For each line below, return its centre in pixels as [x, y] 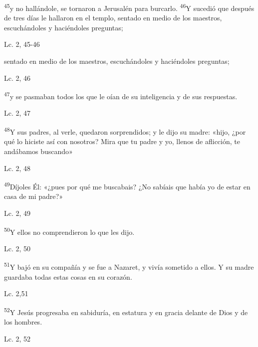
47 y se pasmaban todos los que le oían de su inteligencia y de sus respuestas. [121, 95]
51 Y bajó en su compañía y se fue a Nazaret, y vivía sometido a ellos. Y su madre [129, 266]
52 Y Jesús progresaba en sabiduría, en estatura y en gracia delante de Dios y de [126, 311]
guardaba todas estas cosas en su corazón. [68, 276]
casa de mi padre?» [33, 196]
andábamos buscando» [38, 151]
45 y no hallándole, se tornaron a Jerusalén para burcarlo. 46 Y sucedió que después [129, 7]
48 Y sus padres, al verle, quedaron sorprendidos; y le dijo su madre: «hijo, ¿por [125, 131]
